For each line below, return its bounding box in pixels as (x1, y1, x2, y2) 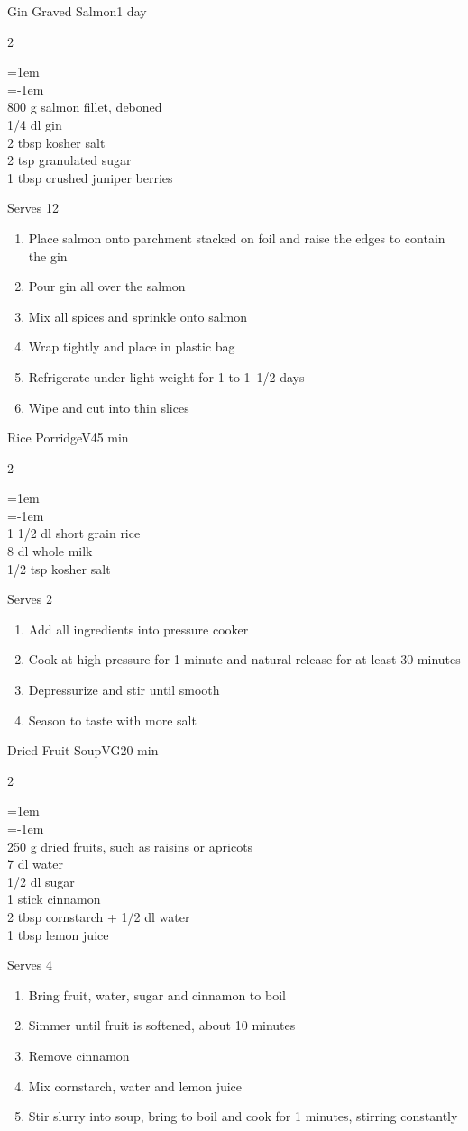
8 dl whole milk (7, 542, 93, 561)
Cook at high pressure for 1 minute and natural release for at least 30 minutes (28, 650, 461, 669)
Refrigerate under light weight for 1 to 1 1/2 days (28, 367, 305, 386)
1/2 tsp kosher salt (7, 559, 111, 578)
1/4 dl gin (7, 114, 62, 133)
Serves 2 (7, 589, 52, 608)
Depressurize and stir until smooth (28, 680, 220, 699)
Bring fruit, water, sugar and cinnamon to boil (28, 985, 286, 1004)
